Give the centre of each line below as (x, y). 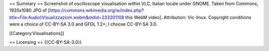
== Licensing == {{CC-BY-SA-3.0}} (46, 42)
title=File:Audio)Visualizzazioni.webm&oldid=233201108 (67, 17)
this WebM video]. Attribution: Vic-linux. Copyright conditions (188, 17)
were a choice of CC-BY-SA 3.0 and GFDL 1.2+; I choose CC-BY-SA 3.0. (83, 24)
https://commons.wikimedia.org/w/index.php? (97, 10)
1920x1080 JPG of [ (29, 10)
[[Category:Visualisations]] (37, 33)
